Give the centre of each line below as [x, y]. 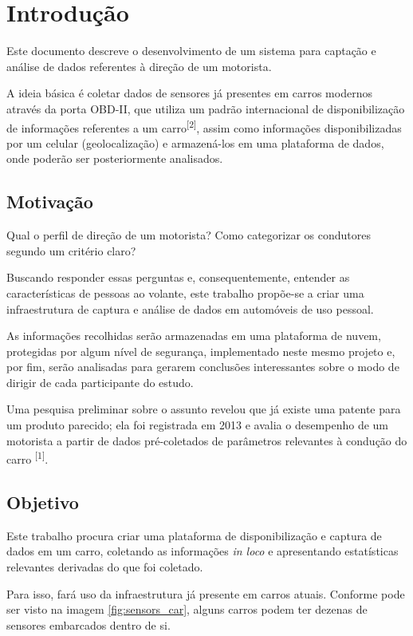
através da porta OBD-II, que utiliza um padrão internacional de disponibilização [206, 108]
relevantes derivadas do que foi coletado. [105, 566]
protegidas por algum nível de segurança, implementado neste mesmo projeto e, [201, 351]
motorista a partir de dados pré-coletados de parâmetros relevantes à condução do [207, 440]
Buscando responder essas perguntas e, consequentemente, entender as [178, 277]
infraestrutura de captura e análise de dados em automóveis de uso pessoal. [190, 308]
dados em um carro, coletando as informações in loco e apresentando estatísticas [203, 551]
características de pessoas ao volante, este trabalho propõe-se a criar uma [185, 292]
